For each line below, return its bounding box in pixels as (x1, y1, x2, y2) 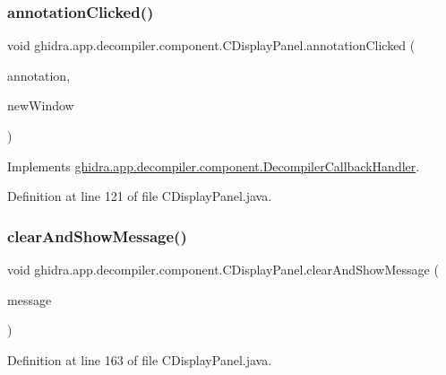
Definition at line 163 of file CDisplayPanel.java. (7, 350, 272, 369)
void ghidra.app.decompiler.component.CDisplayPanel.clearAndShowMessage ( (7, 260, 439, 278)
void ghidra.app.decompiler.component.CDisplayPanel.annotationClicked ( (7, 36, 416, 55)
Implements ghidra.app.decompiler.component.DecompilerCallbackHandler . (7, 156, 420, 175)
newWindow (7, 96, 74, 115)
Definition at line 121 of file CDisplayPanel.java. (7, 187, 272, 205)
